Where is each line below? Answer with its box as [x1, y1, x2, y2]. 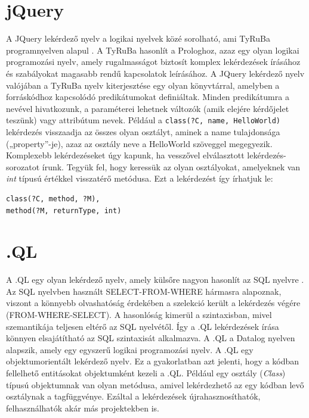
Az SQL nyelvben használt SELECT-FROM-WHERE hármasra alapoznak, [6, 285, 282, 297]
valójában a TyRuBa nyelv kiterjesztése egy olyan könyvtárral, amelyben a [6, 79, 280, 91]
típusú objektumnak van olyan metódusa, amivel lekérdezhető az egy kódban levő [6, 378, 304, 391]
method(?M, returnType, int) [6, 206, 122, 215]
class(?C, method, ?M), [6, 194, 100, 203]
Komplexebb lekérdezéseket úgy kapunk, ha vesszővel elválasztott [6, 149, 245, 161]
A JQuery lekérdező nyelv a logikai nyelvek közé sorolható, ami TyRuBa [6, 32, 270, 45]
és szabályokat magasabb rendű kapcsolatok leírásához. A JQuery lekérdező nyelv [6, 67, 305, 79]
